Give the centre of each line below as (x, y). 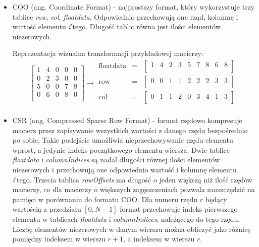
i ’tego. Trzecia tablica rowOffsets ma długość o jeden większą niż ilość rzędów (132, 179)
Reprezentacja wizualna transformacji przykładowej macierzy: (108, 53)
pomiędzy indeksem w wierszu (59, 239)
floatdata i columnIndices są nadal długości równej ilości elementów (116, 160)
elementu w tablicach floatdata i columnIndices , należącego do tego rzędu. (126, 219)
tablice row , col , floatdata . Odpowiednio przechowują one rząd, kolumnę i (125, 16)
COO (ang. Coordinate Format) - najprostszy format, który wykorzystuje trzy (134, 7)
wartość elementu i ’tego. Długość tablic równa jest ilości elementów (116, 26)
